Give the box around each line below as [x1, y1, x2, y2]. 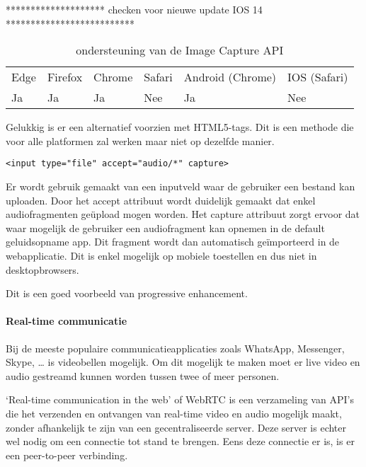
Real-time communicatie [6, 313, 127, 328]
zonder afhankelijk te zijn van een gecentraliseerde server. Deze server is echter [6, 420, 347, 434]
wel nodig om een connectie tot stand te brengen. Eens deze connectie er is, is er [6, 434, 355, 449]
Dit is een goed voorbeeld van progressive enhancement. [6, 286, 248, 301]
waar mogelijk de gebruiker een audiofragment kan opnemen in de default [6, 220, 325, 235]
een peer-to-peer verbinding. [6, 447, 128, 462]
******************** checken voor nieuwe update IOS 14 [6, 2, 263, 16]
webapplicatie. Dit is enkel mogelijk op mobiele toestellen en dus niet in [6, 248, 317, 263]
